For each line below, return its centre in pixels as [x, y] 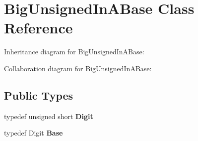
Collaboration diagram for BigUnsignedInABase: [78, 68]
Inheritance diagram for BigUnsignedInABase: [74, 52]
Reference [38, 28]
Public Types [39, 95]
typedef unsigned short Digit [49, 116]
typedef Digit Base [33, 133]
